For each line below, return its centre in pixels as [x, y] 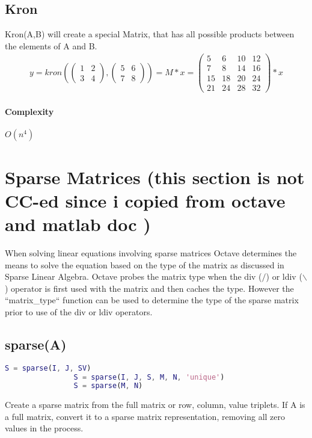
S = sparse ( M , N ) [108, 386]
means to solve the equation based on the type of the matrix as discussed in [145, 264]
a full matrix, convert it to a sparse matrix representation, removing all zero [145, 416]
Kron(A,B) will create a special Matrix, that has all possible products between [150, 34]
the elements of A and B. [51, 45]
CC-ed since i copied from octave [145, 200]
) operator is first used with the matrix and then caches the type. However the [149, 288]
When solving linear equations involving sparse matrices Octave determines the [151, 252]
